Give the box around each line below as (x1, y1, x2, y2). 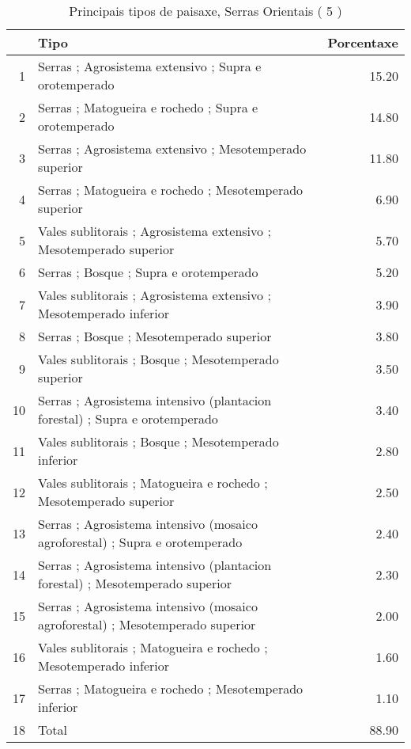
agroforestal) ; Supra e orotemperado (38, 533, 243, 551)
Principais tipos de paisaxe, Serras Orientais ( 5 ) (69, 2, 342, 20)
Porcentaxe (327, 33, 398, 51)
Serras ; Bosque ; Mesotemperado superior (38, 327, 272, 345)
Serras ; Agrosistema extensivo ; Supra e (38, 57, 262, 75)
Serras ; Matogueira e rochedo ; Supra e (38, 98, 258, 116)
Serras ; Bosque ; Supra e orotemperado (38, 263, 258, 281)
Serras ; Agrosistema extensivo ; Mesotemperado (38, 139, 307, 158)
